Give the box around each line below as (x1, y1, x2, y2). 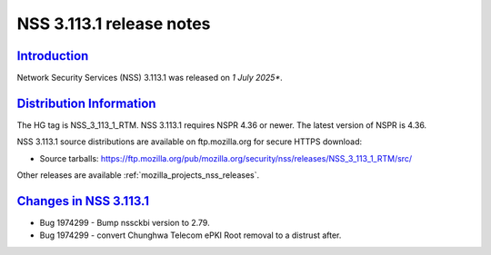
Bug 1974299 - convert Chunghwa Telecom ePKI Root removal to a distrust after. (39, 230, 342, 240)
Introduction (16, 48, 89, 64)
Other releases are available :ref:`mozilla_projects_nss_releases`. (16, 170, 260, 181)
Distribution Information (16, 95, 156, 111)
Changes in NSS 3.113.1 (16, 193, 150, 209)
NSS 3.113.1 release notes (16, 14, 211, 34)
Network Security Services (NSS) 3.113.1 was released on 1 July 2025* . (16, 73, 283, 83)
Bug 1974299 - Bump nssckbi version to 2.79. (39, 218, 210, 229)
